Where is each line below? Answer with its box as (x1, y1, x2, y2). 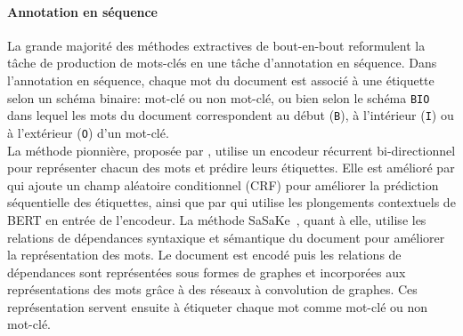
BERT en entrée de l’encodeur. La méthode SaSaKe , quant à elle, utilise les (7, 210, 426, 228)
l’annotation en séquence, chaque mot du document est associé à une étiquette (7, 70, 435, 89)
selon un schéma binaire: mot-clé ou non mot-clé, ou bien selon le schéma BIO (7, 88, 430, 107)
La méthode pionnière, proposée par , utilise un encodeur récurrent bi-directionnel (7, 140, 456, 159)
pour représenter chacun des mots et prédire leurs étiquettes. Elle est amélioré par (7, 158, 455, 177)
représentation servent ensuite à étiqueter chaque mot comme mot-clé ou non (7, 297, 428, 316)
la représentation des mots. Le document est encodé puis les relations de (7, 245, 402, 264)
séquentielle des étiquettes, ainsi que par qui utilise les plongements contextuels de (7, 193, 456, 212)
